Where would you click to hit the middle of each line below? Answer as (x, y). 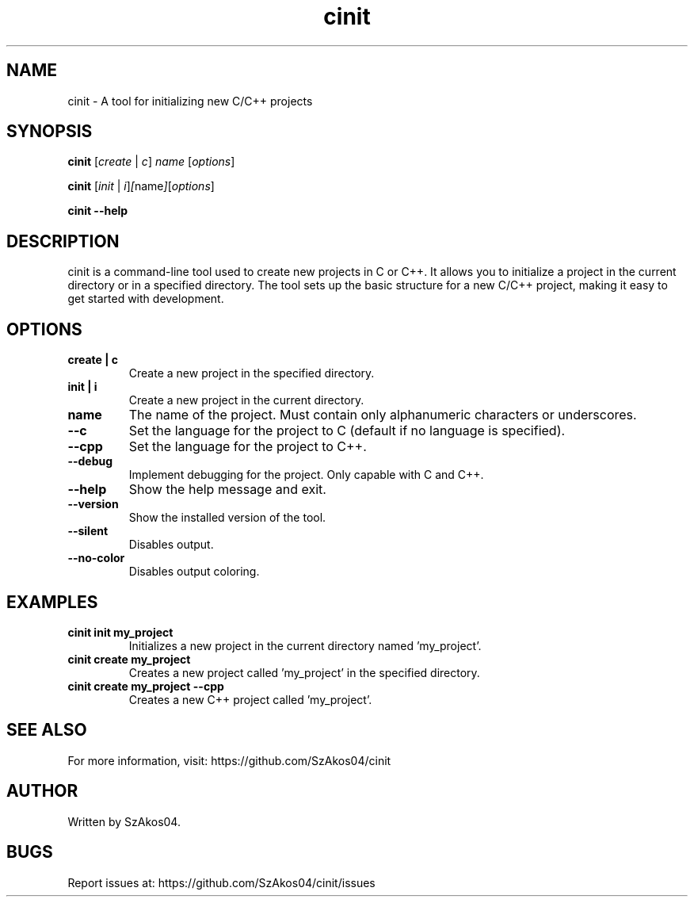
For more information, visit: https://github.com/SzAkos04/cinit (229, 760)
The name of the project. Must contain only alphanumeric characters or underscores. (383, 415)
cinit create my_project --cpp (146, 686)
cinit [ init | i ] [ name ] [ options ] (141, 186)
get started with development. (146, 299)
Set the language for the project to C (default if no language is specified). (347, 431)
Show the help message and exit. (227, 490)
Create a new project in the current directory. (246, 400)
